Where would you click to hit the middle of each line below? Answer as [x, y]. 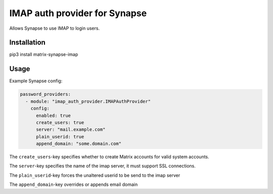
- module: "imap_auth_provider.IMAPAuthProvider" [88, 101]
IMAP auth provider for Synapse [78, 13]
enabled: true [53, 115]
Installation [27, 43]
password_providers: [45, 94]
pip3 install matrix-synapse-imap [44, 54]
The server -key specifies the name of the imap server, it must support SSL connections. [102, 166]
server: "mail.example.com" [71, 130]
